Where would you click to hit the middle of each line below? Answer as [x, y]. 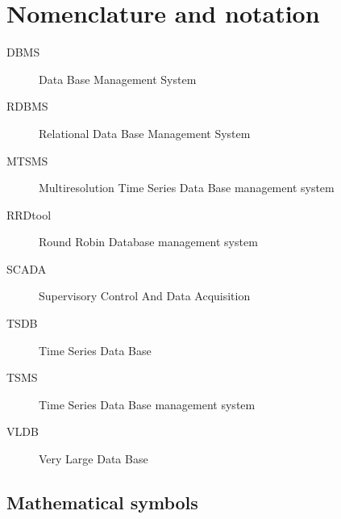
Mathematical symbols [102, 502]
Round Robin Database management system [148, 242]
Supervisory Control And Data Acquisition [145, 296]
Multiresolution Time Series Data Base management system [187, 188]
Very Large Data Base [94, 459]
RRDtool [29, 214]
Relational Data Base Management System [145, 133]
